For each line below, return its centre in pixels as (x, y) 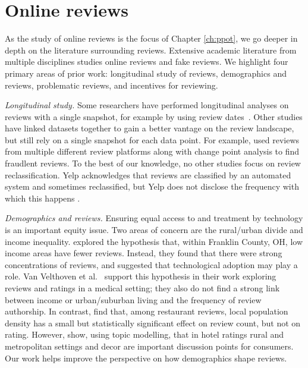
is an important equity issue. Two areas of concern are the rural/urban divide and (154, 230)
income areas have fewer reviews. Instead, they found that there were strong (144, 253)
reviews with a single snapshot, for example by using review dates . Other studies (154, 116)
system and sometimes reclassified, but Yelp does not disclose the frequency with (152, 186)
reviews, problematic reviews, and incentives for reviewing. (111, 85)
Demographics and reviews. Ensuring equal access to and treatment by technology (154, 218)
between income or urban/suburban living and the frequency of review (133, 299)
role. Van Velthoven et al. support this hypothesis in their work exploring (141, 276)
